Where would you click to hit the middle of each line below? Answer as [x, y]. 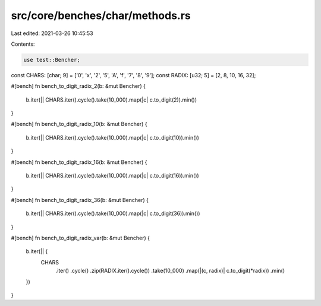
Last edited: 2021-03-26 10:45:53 [52, 33]
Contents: [23, 44]
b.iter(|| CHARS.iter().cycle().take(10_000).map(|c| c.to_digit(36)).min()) [113, 213]
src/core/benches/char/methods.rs [101, 15]
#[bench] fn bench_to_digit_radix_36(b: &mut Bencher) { [80, 200]
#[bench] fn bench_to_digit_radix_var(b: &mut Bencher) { [80, 238]
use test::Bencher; [52, 60]
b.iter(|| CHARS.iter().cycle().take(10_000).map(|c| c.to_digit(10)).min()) [112, 137]
